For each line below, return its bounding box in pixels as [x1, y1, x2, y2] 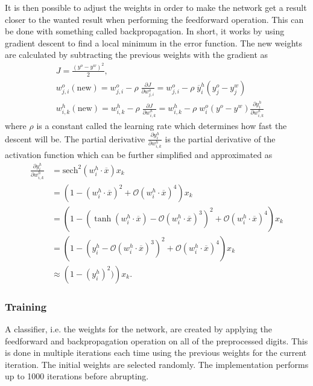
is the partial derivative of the [165, 132, 276, 145]
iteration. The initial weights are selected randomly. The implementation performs [5, 358, 309, 370]
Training [5, 299, 47, 314]
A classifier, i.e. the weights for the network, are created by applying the [5, 323, 272, 335]
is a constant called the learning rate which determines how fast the [36, 119, 287, 132]
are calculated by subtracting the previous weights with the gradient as [5, 48, 268, 61]
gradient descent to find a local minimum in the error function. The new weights [5, 36, 303, 49]
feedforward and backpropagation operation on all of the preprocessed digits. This [5, 334, 308, 347]
